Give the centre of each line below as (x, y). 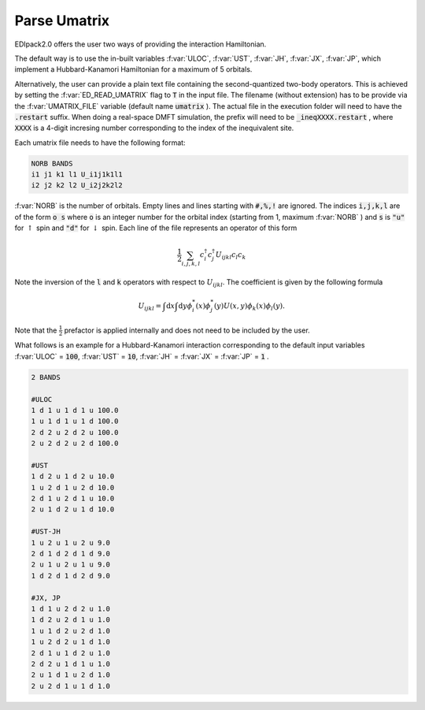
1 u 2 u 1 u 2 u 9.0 (70, 543)
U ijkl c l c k (231, 256)
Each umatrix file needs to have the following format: (100, 143)
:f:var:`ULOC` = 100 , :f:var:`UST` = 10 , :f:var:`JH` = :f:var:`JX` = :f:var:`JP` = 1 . (142, 356)
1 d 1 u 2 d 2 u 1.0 (70, 608)
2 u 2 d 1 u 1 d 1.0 (70, 686)
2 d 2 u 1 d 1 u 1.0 (70, 664)
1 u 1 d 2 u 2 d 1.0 (70, 631)
